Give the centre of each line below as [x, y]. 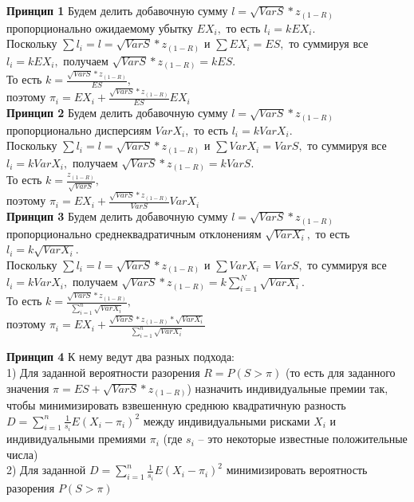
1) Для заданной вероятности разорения [103, 372]
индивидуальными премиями [77, 439]
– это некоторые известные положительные [303, 439]
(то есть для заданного [340, 372]
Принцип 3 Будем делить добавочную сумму [117, 216]
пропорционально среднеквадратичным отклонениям [134, 233]
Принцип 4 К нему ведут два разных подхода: [121, 357]
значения [28, 388]
